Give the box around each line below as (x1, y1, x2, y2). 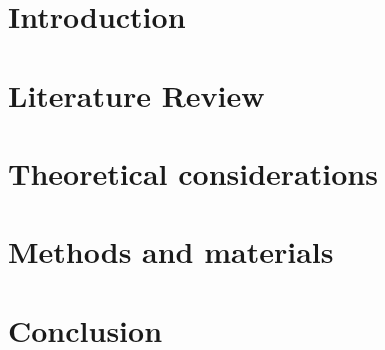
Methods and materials (8, 231, 334, 272)
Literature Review (8, 74, 265, 115)
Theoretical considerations (8, 152, 378, 193)
